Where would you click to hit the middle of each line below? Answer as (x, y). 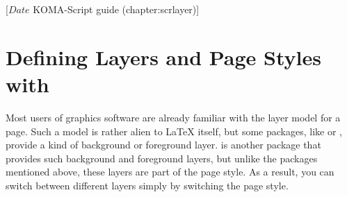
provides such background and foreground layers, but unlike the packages (162, 158)
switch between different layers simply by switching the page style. (147, 185)
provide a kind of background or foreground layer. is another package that (163, 145)
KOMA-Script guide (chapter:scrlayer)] (116, 9)
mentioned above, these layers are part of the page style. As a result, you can (170, 172)
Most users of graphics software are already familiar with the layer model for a (173, 117)
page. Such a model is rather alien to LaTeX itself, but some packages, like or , (174, 131)
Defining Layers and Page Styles (163, 57)
